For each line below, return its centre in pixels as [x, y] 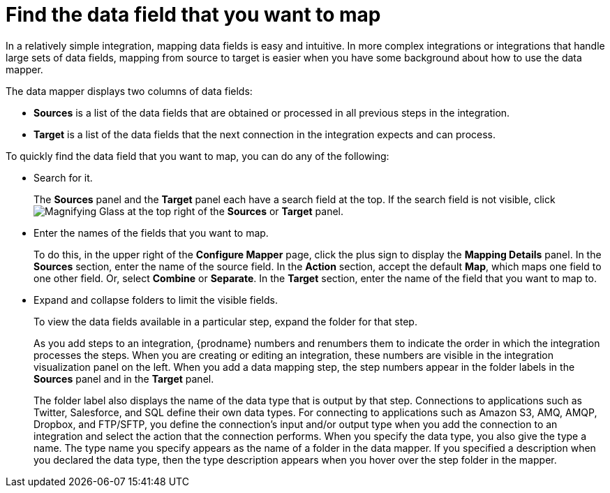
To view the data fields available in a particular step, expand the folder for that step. [225, 321]
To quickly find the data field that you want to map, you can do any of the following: [198, 156]
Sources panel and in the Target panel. [124, 378]
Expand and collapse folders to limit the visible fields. [156, 300]
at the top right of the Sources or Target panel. [236, 211]
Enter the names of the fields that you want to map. [151, 233]
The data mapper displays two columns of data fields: [129, 91]
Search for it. [63, 177]
